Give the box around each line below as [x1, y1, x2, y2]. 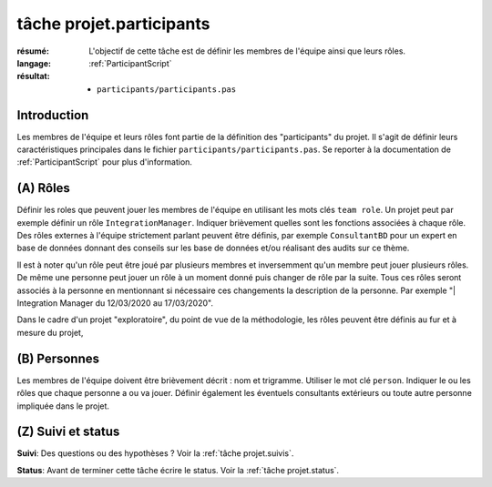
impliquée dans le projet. [16, 401, 109, 411]
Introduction [16, 107, 89, 123]
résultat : [16, 71, 50, 82]
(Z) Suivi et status [16, 424, 120, 440]
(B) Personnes [16, 350, 100, 366]
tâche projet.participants [16, 14, 210, 34]
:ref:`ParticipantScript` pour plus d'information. [16, 157, 193, 167]
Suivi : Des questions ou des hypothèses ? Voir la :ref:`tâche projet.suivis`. [16, 448, 294, 459]
